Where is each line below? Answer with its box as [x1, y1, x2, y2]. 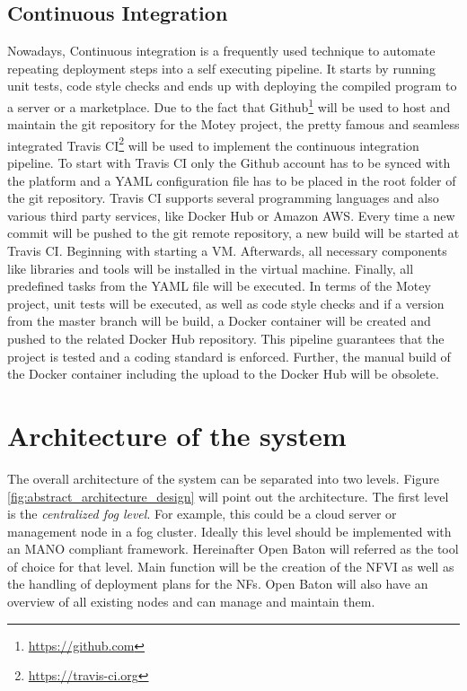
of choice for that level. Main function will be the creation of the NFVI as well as [7, 556, 454, 575]
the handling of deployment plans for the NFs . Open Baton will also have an [7, 574, 428, 593]
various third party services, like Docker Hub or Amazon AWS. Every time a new [7, 206, 455, 224]
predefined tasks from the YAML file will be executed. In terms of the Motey [7, 276, 431, 295]
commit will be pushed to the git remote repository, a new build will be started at [7, 223, 460, 242]
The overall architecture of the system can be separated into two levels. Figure [7, 468, 439, 487]
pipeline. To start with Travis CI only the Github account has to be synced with [7, 153, 451, 172]
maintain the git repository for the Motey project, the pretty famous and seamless [7, 115, 460, 134]
